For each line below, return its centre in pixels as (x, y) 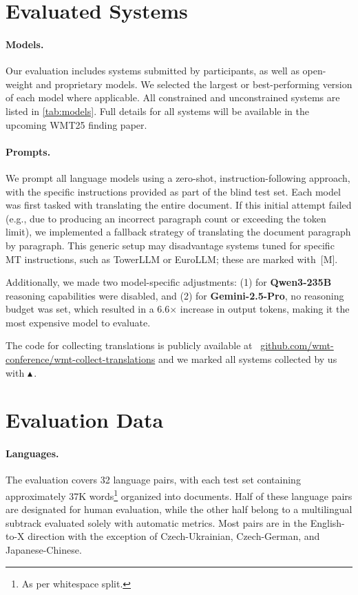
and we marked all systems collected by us (248, 359)
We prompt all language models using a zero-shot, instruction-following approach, (178, 177)
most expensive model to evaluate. (78, 322)
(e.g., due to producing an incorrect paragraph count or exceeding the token (166, 218)
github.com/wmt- (297, 345)
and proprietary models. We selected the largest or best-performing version (194, 84)
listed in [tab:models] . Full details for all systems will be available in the (157, 111)
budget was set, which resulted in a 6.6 (88, 309)
